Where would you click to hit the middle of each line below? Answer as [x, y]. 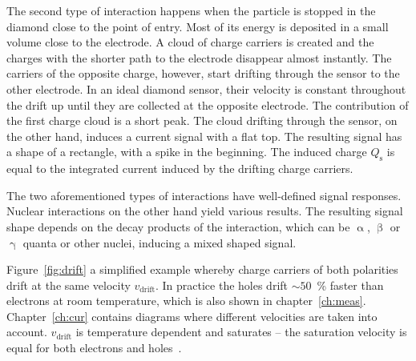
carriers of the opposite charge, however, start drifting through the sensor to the [203, 73]
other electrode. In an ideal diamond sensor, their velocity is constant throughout [206, 88]
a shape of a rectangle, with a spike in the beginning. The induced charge [187, 152]
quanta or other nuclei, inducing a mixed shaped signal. [160, 242]
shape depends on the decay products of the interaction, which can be [178, 226]
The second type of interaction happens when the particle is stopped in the [191, 10]
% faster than [350, 285]
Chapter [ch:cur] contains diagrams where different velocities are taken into [192, 316]
